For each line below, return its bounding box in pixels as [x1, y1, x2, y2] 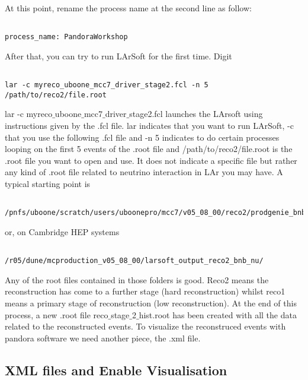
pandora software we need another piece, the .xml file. [5, 331, 201, 344]
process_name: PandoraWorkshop [5, 33, 128, 42]
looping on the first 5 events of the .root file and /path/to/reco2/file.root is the [5, 142, 293, 155]
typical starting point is [5, 178, 91, 190]
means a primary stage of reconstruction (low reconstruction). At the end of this [5, 297, 297, 309]
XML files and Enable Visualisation [5, 360, 227, 379]
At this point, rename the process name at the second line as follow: [5, 2, 252, 14]
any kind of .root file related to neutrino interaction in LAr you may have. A [5, 166, 283, 178]
